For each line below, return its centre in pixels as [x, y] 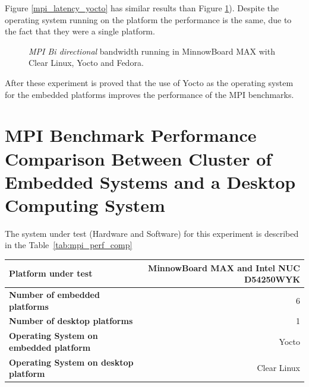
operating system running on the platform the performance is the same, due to [148, 19]
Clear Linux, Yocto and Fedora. [86, 63]
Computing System [85, 204]
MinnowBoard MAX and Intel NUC [224, 267]
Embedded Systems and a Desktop [150, 181]
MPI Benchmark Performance [131, 135]
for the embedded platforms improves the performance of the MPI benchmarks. [149, 94]
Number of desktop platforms [71, 321]
